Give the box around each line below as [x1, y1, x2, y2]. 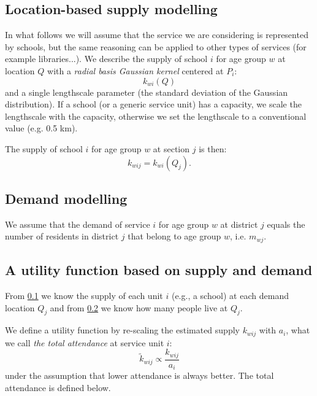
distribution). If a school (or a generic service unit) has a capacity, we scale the [5, 98, 302, 111]
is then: [199, 142, 227, 155]
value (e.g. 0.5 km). [5, 122, 78, 134]
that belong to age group [128, 230, 221, 243]
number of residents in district [5, 230, 119, 243]
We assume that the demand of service [5, 217, 150, 230]
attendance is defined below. [5, 381, 111, 394]
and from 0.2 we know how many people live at [50, 301, 228, 314]
